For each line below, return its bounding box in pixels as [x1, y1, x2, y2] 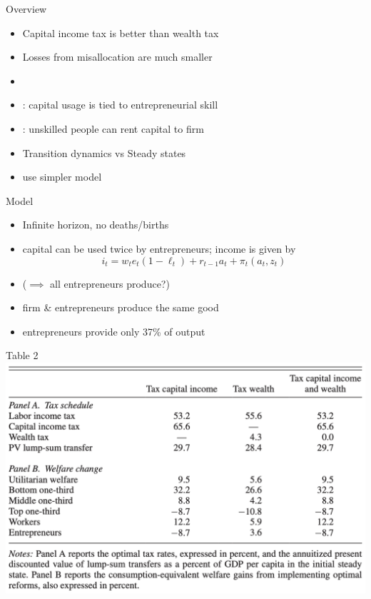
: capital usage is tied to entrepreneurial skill [22, 97, 218, 112]
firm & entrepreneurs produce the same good [22, 300, 219, 315]
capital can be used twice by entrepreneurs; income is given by [22, 241, 296, 256]
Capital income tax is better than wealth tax [22, 25, 219, 40]
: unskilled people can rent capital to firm [22, 121, 204, 136]
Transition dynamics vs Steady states [22, 145, 186, 160]
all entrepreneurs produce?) [50, 276, 170, 291]
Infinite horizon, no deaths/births [22, 217, 169, 232]
